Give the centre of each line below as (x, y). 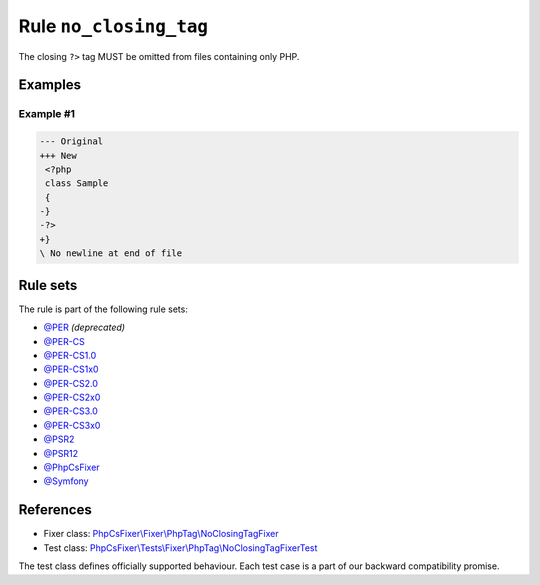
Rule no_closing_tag (113, 26)
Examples (50, 85)
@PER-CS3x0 (72, 425)
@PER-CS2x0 (72, 397)
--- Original (71, 141)
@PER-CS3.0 (71, 411)
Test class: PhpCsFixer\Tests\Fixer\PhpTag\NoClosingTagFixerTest (180, 547)
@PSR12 (61, 453)
